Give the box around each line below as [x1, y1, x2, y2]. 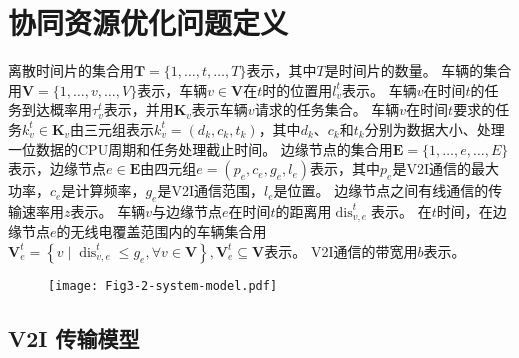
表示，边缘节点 [8, 158, 106, 179]
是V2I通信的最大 [392, 158, 499, 179]
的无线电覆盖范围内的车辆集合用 [56, 221, 267, 242]
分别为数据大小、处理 [364, 118, 505, 139]
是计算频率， [61, 180, 146, 201]
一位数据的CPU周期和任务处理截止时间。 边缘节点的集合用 [8, 138, 393, 159]
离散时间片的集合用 [8, 60, 134, 81]
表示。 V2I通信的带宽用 [264, 240, 418, 261]
